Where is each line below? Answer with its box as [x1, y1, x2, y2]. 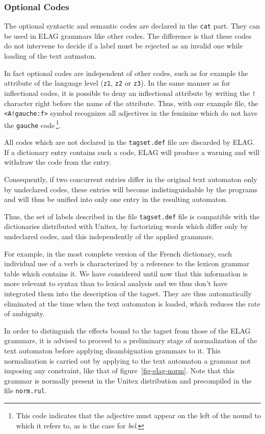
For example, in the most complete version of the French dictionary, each [4, 248, 232, 259]
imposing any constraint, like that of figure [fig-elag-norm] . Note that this [4, 365, 235, 376]
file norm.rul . [4, 385, 47, 396]
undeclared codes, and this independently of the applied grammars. [4, 231, 214, 241]
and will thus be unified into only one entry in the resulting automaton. [4, 194, 228, 205]
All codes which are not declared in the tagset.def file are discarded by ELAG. [4, 137, 255, 147]
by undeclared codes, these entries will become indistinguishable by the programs [4, 184, 258, 194]
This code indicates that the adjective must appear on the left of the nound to [16, 410, 261, 420]
